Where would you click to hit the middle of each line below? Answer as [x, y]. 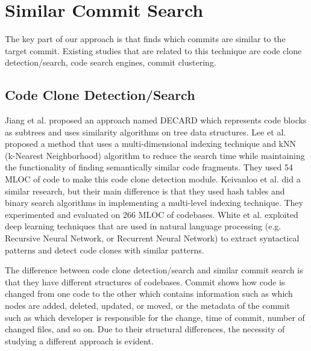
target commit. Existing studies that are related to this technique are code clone [153, 50]
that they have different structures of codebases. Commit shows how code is [145, 281]
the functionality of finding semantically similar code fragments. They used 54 [149, 167]
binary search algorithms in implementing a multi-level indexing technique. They [154, 203]
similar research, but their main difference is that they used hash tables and [145, 191]
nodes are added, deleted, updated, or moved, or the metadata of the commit [148, 306]
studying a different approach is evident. [79, 340]
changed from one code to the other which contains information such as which [149, 294]
